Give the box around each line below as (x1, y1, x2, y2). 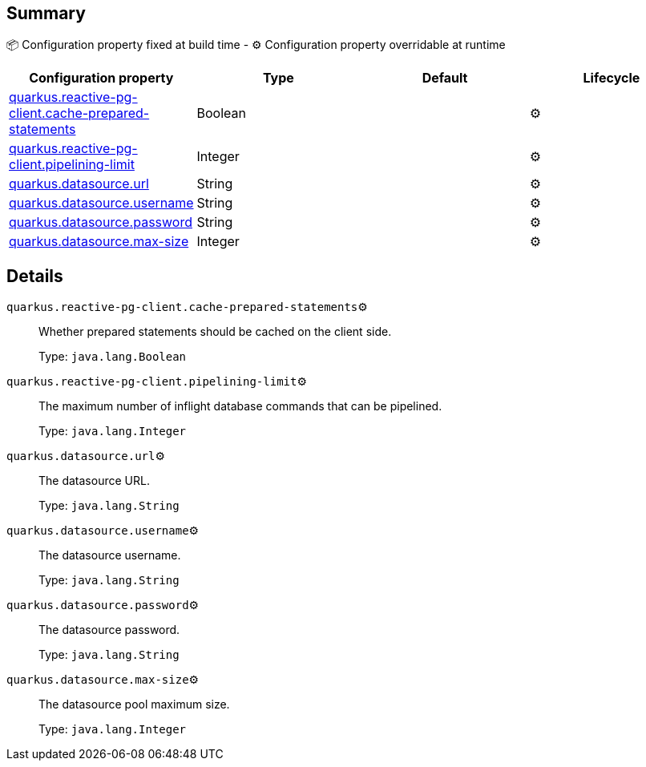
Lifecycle (583, 70, 640, 87)
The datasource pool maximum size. (38, 697, 230, 712)
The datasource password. (38, 623, 180, 637)
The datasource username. (38, 548, 181, 563)
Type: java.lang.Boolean (38, 349, 187, 364)
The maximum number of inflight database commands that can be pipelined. (38, 399, 442, 414)
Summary (6, 3, 86, 23)
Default (422, 70, 468, 87)
